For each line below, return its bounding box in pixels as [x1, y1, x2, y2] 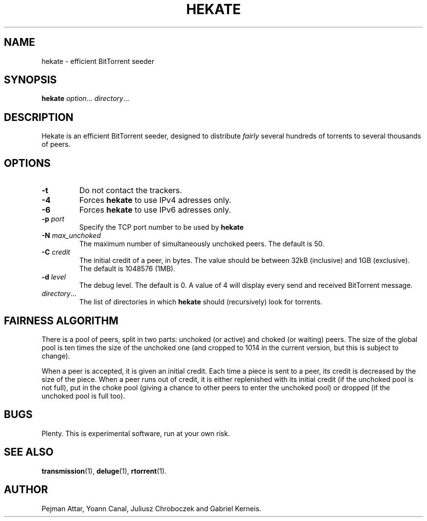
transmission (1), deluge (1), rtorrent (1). [41, 466, 167, 475]
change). [41, 351, 70, 360]
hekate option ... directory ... [41, 94, 130, 103]
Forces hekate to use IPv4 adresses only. [79, 195, 232, 205]
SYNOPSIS [4, 74, 57, 86]
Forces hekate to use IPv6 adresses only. [79, 205, 231, 215]
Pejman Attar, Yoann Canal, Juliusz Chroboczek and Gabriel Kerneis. [41, 504, 261, 513]
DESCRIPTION [4, 111, 74, 123]
